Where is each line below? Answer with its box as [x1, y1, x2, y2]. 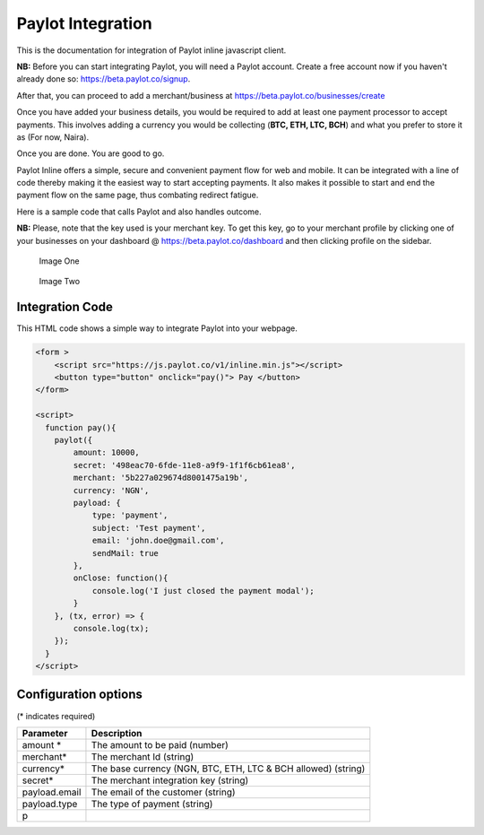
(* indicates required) [16, 710, 96, 721]
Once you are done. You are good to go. [16, 148, 165, 159]
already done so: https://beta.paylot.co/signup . [16, 74, 191, 84]
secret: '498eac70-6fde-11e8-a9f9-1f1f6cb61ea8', [73, 460, 296, 470]
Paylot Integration [16, 13, 152, 33]
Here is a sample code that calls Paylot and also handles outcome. [16, 206, 262, 217]
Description [91, 726, 143, 739]
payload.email [22, 786, 82, 798]
